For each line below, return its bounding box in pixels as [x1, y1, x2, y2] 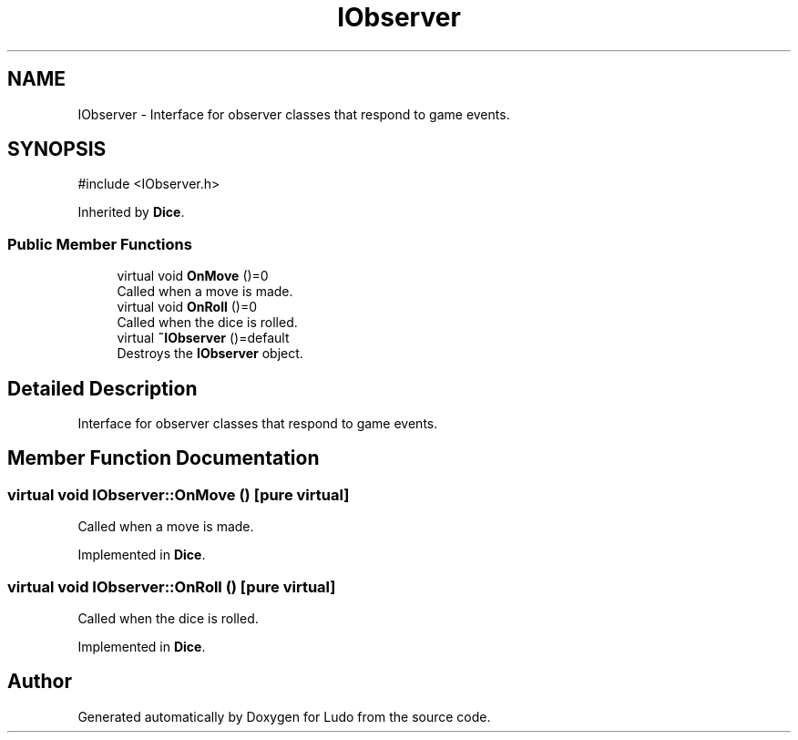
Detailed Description [7, 376, 198, 400]
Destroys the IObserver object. [117, 345, 303, 362]
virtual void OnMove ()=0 [117, 268, 269, 284]
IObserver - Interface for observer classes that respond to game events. [77, 106, 510, 122]
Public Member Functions [7, 234, 192, 253]
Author [7, 670, 72, 694]
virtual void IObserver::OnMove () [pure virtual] [7, 485, 350, 504]
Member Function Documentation [7, 447, 320, 470]
